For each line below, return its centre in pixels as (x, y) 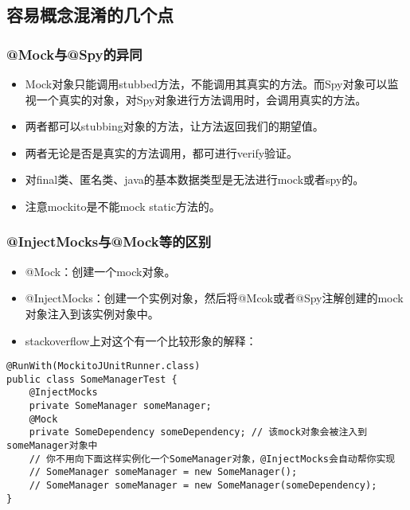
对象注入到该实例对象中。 (92, 313)
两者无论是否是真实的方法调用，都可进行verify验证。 (162, 152)
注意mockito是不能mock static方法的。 (123, 206)
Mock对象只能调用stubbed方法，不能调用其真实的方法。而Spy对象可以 (206, 84)
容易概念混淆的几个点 (90, 15)
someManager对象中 (52, 446)
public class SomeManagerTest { (92, 379)
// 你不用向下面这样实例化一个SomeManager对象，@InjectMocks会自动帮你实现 (212, 459)
